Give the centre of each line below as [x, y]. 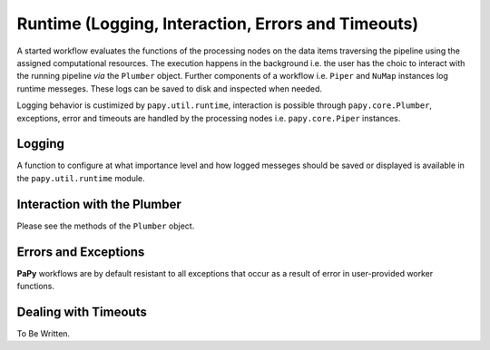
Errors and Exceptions [81, 252]
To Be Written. [44, 333]
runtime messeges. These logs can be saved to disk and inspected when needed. [169, 88]
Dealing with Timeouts [82, 311]
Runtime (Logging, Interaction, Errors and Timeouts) [218, 24]
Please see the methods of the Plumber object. [106, 226]
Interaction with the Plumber [99, 204]
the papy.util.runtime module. [81, 178]
